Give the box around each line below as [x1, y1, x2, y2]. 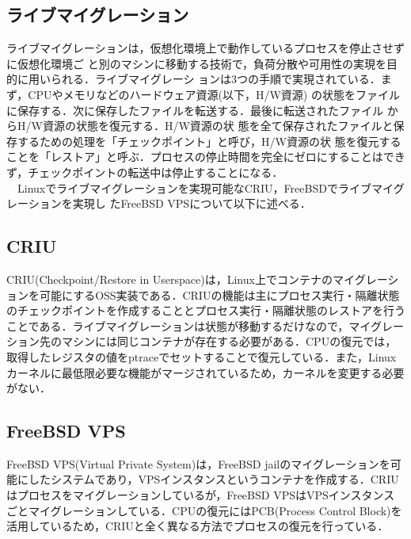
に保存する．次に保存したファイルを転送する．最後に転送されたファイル [6, 101, 383, 118]
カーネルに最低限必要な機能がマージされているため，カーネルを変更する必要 [6, 364, 405, 380]
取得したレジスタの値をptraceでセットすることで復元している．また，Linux [6, 348, 397, 365]
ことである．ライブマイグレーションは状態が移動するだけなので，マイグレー [6, 317, 405, 334]
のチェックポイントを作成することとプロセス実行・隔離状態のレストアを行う [6, 302, 405, 319]
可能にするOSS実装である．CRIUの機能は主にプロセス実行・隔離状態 [39, 286, 400, 303]
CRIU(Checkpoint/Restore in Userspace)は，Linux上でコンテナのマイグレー [6, 270, 388, 287]
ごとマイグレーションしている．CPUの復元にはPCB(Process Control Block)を [6, 502, 402, 518]
